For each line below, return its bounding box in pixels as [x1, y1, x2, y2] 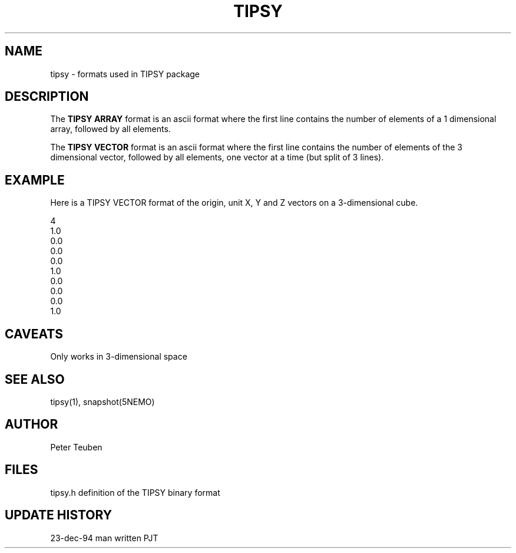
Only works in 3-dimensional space [50, 351, 187, 362]
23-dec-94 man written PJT [50, 532, 158, 543]
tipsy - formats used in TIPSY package [50, 68, 200, 79]
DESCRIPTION [5, 89, 89, 104]
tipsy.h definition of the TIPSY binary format [50, 487, 220, 498]
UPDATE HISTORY [5, 508, 113, 523]
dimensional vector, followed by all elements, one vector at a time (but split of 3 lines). [50, 152, 384, 163]
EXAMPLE [5, 172, 65, 187]
